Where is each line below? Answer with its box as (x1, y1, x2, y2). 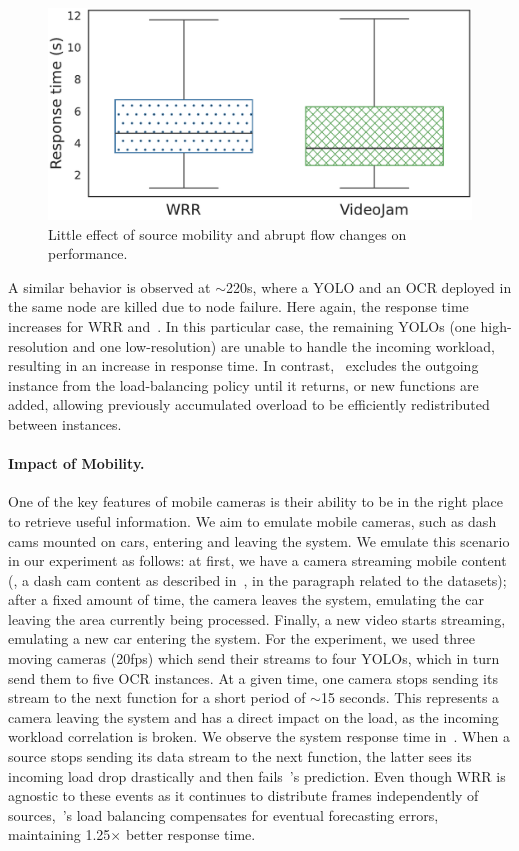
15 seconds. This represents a (320, 687, 500, 708)
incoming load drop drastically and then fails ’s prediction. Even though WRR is (8, 765, 506, 786)
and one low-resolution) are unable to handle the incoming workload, (72, 335, 495, 356)
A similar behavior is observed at (8, 276, 211, 297)
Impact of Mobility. (8, 453, 145, 474)
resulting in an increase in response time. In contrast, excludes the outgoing (8, 355, 479, 376)
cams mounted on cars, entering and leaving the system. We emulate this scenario (8, 530, 510, 551)
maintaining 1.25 (8, 824, 111, 845)
